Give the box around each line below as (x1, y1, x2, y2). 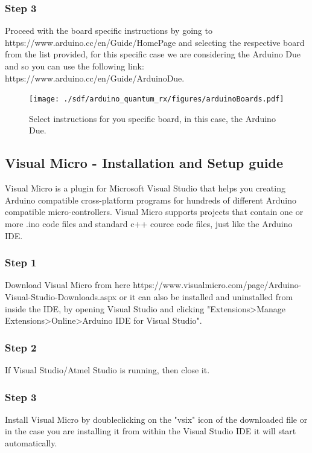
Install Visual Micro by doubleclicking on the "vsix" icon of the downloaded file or (5, 413, 308, 425)
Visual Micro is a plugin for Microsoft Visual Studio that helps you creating (5, 182, 285, 194)
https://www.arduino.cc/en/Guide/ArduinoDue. (5, 71, 185, 84)
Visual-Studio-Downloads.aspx (5, 291, 117, 303)
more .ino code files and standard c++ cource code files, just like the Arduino (5, 217, 293, 230)
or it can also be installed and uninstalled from (119, 291, 293, 303)
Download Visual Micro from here (5, 278, 130, 291)
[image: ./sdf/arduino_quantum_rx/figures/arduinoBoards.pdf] (29, 95, 284, 104)
